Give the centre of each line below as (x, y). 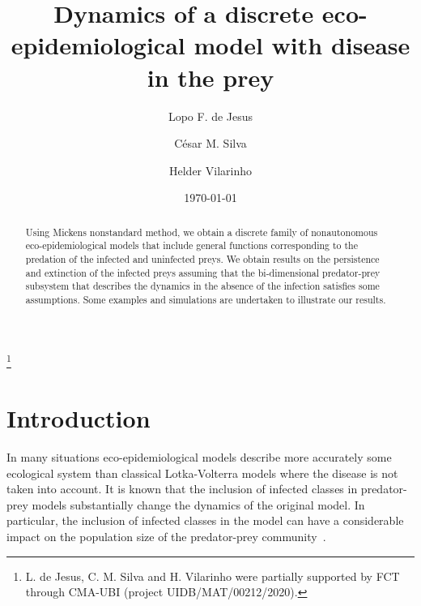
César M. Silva (210, 143)
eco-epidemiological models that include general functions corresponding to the (192, 245)
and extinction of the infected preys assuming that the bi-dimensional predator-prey (203, 272)
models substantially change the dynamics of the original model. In (198, 504)
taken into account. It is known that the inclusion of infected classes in (182, 489)
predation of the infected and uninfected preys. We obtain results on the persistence (202, 258)
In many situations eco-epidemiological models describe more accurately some (199, 456)
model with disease (302, 45)
